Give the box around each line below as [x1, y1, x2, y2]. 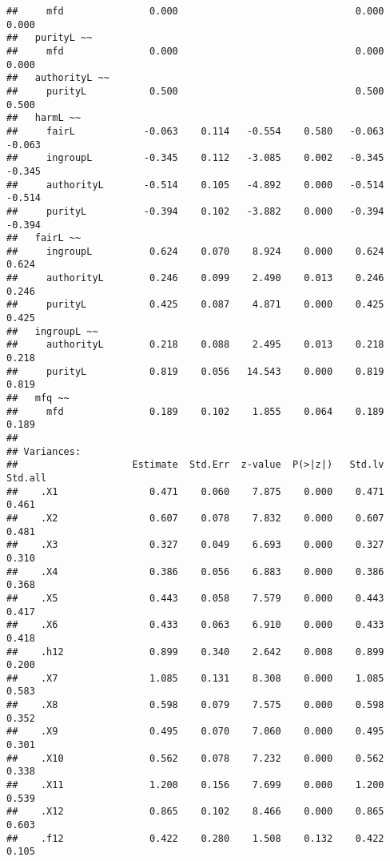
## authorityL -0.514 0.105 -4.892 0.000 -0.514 [6, 179, 384, 191]
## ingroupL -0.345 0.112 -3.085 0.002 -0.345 [6, 152, 384, 164]
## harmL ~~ [6, 112, 82, 124]
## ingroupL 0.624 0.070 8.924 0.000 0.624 [6, 245, 384, 257]
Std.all [6, 472, 47, 484]
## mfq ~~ [6, 392, 70, 404]
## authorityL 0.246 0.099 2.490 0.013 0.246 [6, 272, 384, 284]
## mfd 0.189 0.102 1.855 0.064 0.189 [6, 405, 384, 417]
